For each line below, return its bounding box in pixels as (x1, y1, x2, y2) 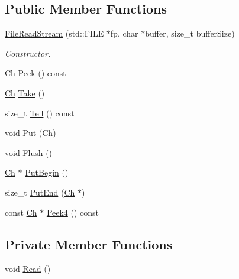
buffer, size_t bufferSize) (145, 27, 235, 40)
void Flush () (5, 146, 53, 158)
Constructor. (5, 47, 51, 59)
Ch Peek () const (5, 67, 66, 79)
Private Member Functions (5, 235, 173, 253)
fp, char (110, 27, 138, 40)
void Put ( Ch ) (5, 126, 56, 139)
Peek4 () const (46, 206, 99, 218)
